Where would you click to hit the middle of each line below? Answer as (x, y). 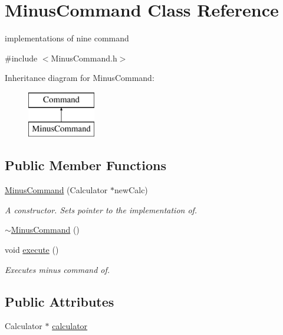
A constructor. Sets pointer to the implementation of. (101, 209)
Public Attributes (60, 301)
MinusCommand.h (84, 58)
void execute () (32, 250)
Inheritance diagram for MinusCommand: (80, 78)
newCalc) (131, 190)
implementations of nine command (67, 38)
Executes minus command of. (57, 269)
